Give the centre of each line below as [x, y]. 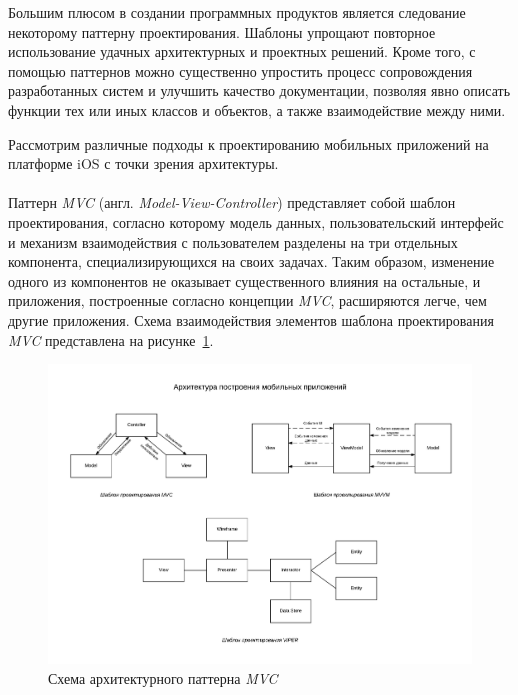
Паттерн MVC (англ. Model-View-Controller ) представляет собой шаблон [232, 202]
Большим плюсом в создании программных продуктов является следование [237, 12]
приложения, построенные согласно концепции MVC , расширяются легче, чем [247, 300]
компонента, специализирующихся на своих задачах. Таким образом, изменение [251, 261]
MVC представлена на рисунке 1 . [111, 339]
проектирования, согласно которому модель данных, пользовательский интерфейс [256, 221]
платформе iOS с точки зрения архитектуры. [143, 163]
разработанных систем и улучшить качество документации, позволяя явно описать [259, 90]
